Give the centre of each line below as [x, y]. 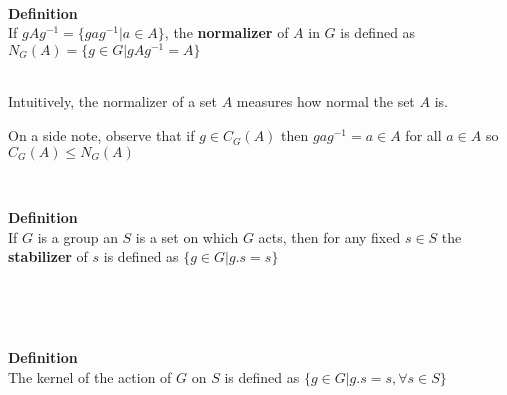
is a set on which [187, 236]
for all [423, 135]
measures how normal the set [325, 101]
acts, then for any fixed [329, 236]
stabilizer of [48, 256]
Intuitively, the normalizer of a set [112, 101]
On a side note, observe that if [101, 135]
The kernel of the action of [90, 376]
